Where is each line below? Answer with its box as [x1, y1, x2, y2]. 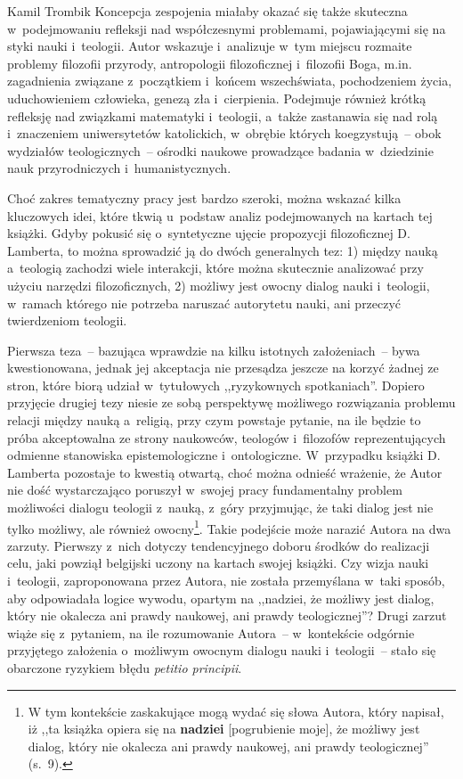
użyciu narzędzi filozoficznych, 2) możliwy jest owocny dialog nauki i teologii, [7, 275, 430, 294]
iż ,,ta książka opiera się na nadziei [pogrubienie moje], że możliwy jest [28, 719, 420, 738]
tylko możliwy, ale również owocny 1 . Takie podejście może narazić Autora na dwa [7, 516, 451, 537]
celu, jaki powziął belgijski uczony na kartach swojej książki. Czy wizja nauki [7, 553, 429, 572]
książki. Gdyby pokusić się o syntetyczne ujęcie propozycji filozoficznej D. [7, 224, 410, 242]
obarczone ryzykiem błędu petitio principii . [7, 659, 242, 677]
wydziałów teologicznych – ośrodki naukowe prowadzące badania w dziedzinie [7, 141, 434, 160]
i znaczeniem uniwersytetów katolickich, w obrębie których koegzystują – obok [7, 124, 442, 143]
